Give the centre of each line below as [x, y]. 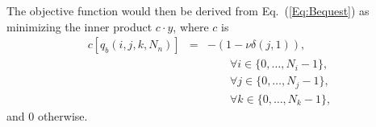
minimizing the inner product [79, 26]
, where [191, 26]
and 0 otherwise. [47, 115]
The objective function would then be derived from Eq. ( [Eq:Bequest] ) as [188, 10]
